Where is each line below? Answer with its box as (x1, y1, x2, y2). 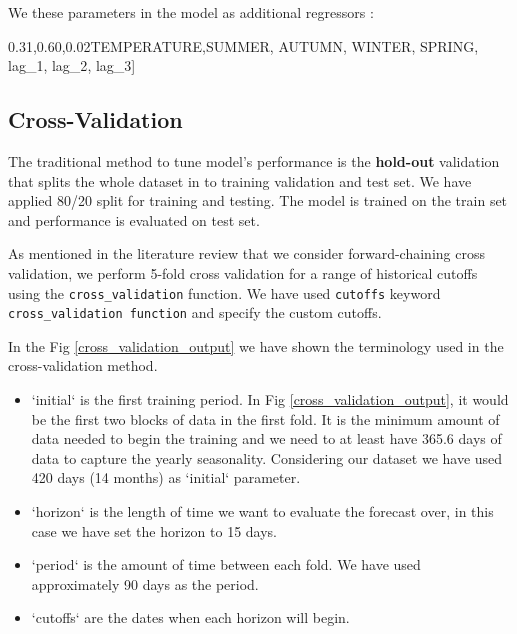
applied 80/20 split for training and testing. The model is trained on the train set (8, 190, 508, 211)
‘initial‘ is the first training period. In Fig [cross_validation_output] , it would (31, 389, 509, 410)
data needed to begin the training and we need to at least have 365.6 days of (31, 428, 502, 449)
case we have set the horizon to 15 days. (31, 520, 278, 541)
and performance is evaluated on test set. (8, 209, 260, 230)
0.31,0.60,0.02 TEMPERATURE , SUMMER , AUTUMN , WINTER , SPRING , (8, 35, 479, 56)
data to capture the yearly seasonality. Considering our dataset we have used (31, 447, 503, 468)
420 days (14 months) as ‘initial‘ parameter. (31, 467, 301, 488)
